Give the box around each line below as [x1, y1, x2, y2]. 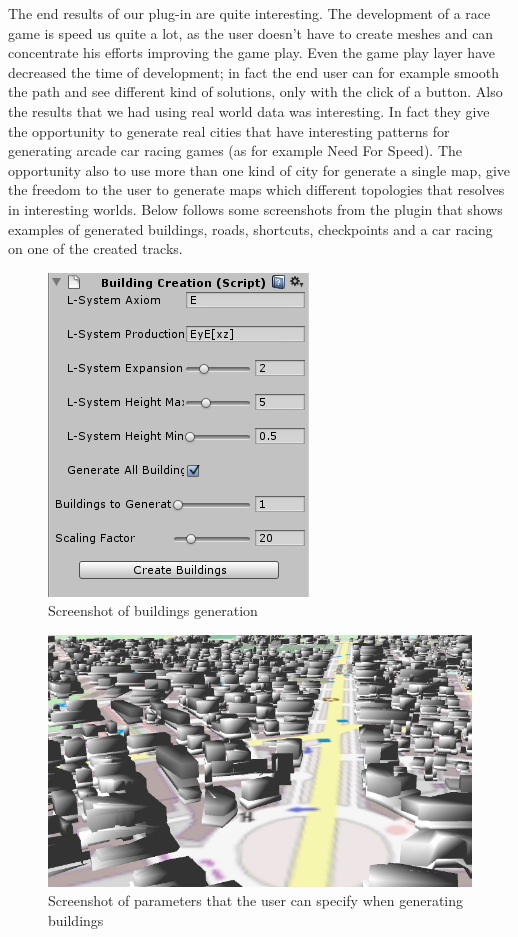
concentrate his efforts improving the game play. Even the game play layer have [8, 42, 495, 63]
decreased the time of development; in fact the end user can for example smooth [8, 61, 500, 82]
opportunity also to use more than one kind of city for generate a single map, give [8, 159, 511, 180]
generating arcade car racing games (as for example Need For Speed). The [8, 140, 462, 161]
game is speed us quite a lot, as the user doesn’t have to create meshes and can [8, 22, 494, 43]
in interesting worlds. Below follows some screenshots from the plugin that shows [8, 198, 503, 219]
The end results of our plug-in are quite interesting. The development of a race [8, 3, 491, 23]
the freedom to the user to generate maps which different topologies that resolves [8, 179, 505, 200]
